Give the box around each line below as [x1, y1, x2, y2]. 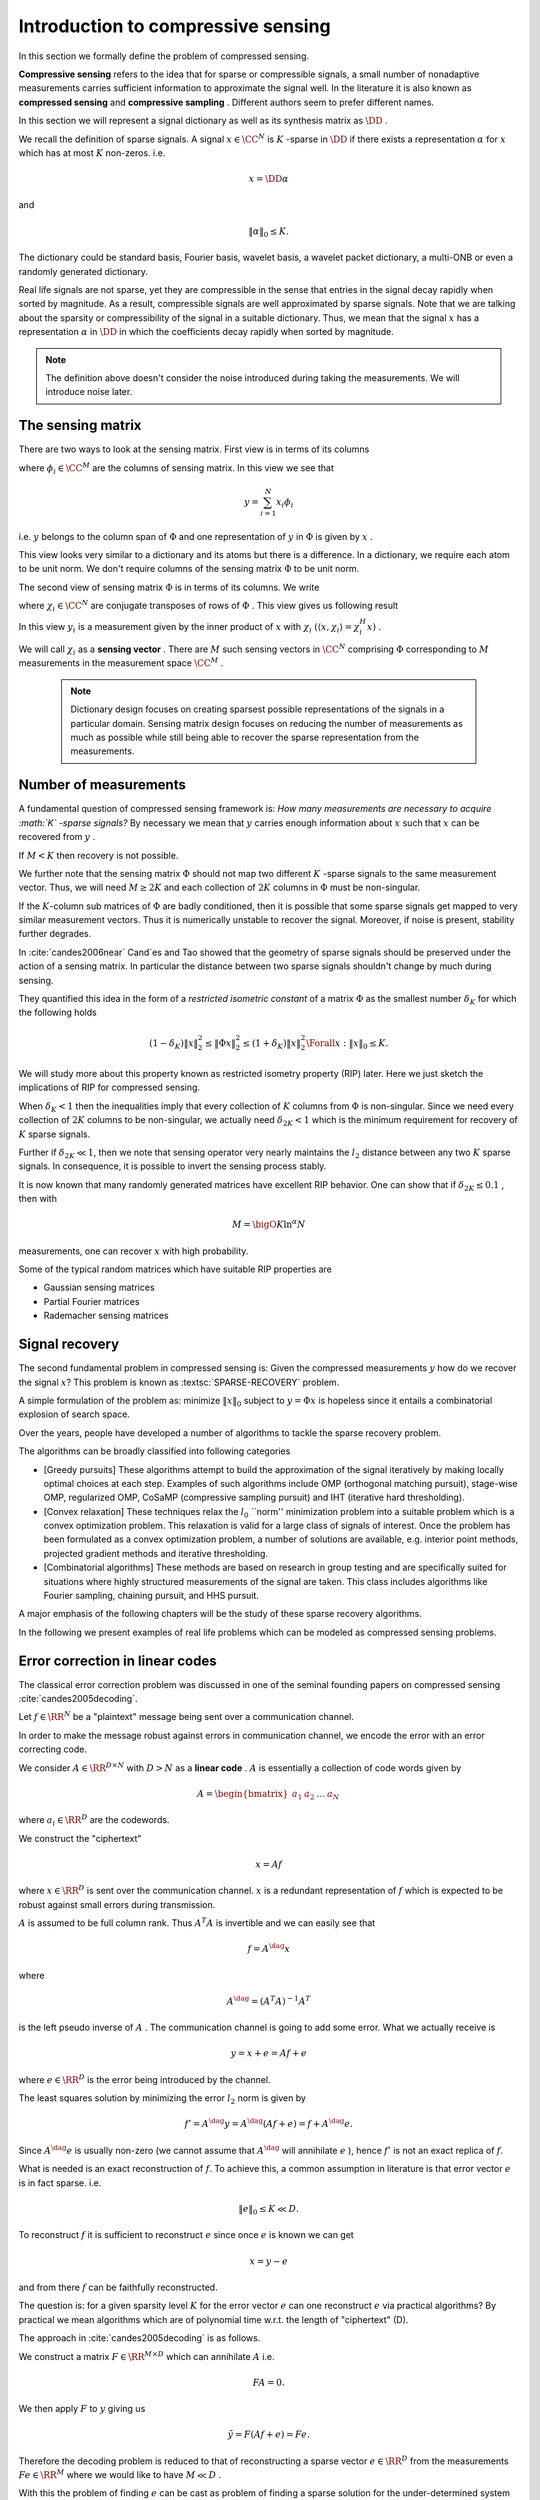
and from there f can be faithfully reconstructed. [18, 2281, 219, 2293]
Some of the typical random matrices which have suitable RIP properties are [18, 1263, 332, 1275]
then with [18, 1193, 57, 1205]
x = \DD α [248, 173, 289, 185]
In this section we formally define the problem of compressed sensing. [18, 50, 310, 62]
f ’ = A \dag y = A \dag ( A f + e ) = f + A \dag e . [184, 2116, 354, 2130]
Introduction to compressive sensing [18, 15, 331, 37]
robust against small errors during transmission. [18, 1898, 216, 1910]
